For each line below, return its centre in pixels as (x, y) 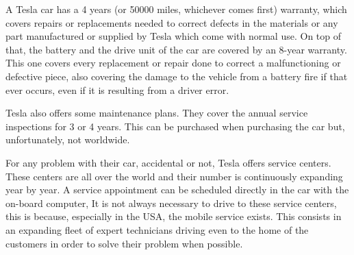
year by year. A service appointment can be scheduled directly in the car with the (177, 190)
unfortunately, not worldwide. (68, 139)
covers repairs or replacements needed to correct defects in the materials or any (172, 22)
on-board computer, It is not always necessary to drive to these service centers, (171, 203)
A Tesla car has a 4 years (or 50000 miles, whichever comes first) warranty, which (176, 9)
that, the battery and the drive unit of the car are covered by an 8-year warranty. (176, 49)
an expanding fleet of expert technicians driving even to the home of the (157, 229)
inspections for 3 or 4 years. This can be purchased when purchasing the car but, (175, 126)
